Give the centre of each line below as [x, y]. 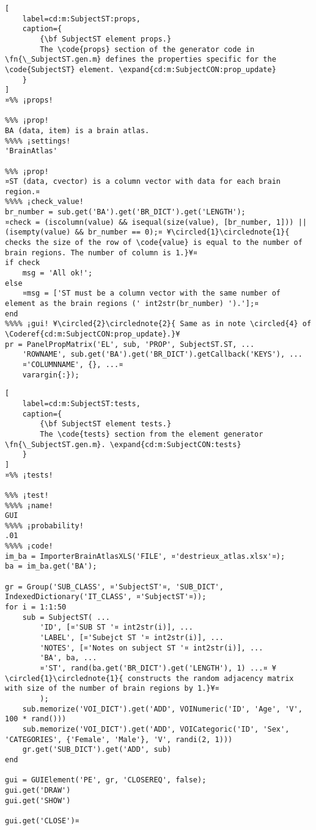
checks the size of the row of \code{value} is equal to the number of [154, 243]
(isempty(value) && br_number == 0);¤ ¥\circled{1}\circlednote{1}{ [147, 232]
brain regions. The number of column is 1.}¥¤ [101, 253]
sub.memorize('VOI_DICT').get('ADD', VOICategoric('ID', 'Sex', [156, 729]
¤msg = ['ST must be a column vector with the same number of [152, 293]
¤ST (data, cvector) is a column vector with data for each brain [143, 182]
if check [23, 263]
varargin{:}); [51, 375]
